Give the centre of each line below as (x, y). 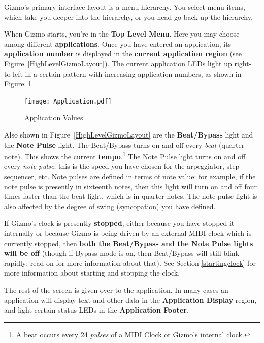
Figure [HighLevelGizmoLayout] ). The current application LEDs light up (118, 63)
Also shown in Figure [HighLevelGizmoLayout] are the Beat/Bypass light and (129, 134)
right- (243, 63)
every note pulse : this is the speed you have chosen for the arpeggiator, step (122, 166)
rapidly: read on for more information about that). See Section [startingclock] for (130, 263)
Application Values (54, 117)
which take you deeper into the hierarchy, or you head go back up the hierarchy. (128, 16)
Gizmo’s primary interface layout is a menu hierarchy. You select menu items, (125, 7)
